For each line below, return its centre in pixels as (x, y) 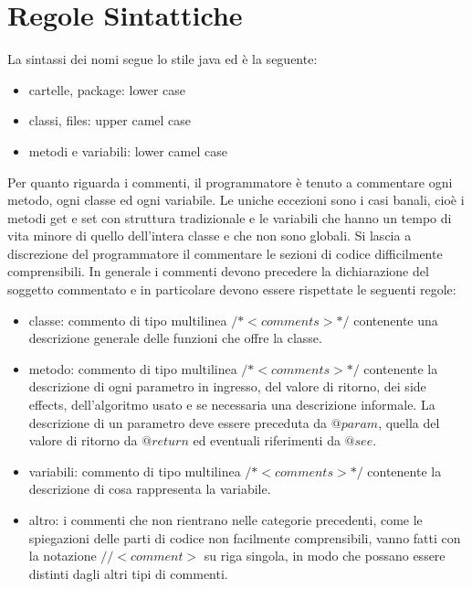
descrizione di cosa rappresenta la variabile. (150, 489)
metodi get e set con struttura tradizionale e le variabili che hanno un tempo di (230, 217)
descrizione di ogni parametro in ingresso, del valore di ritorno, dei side (227, 386)
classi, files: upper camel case (110, 120)
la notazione (63, 556)
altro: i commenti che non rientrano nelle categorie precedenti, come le (226, 519)
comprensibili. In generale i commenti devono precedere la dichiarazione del (218, 271)
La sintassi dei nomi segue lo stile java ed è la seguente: (163, 59)
